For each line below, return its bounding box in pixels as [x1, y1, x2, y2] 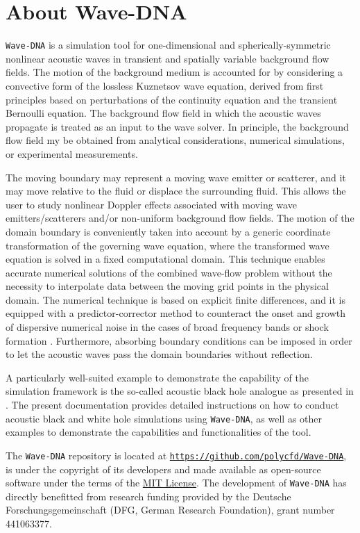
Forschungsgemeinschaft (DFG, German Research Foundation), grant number [6, 502, 335, 517]
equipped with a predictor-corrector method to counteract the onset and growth [6, 306, 345, 320]
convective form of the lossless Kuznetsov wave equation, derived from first [6, 78, 324, 92]
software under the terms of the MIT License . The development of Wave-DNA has [6, 475, 347, 490]
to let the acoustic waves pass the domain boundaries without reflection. [6, 347, 313, 361]
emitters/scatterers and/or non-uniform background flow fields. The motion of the [6, 211, 354, 225]
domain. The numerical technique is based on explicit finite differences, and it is [6, 292, 345, 306]
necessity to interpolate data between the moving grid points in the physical [6, 279, 329, 293]
